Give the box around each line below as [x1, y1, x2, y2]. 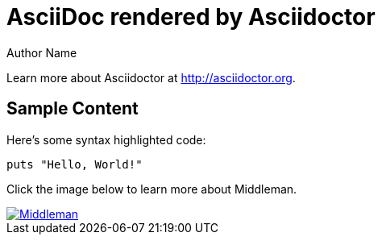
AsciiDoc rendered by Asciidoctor [6, 3, 376, 31]
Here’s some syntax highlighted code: [6, 132, 206, 147]
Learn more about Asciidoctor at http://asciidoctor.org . [6, 70, 296, 85]
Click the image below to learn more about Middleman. [6, 181, 297, 196]
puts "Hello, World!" [6, 157, 143, 171]
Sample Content [6, 98, 139, 119]
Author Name [6, 45, 77, 60]
